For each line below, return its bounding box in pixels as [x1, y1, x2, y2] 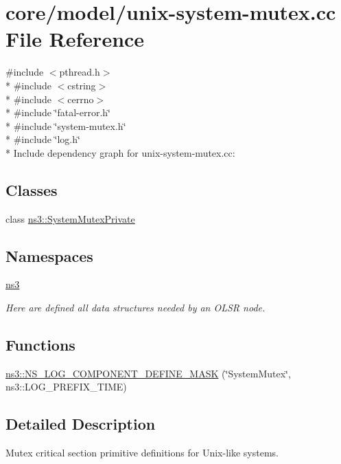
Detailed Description [5, 413, 156, 434]
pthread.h [59, 65, 100, 79]
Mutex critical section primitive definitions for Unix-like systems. [5, 445, 279, 460]
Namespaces [5, 245, 93, 266]
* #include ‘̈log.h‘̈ [5, 132, 80, 146]
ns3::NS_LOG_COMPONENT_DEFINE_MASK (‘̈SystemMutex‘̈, [5, 366, 291, 380]
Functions [5, 334, 75, 355]
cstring [67, 78, 96, 92]
